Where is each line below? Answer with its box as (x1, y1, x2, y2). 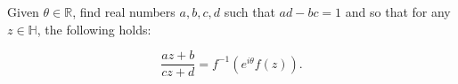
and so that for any (345, 3, 451, 20)
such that (224, 3, 275, 20)
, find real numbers (72, 3, 176, 20)
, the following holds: (37, 19, 151, 38)
